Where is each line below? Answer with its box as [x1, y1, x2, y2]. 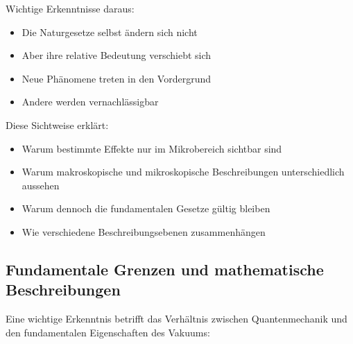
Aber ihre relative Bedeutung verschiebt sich [21, 48, 212, 62]
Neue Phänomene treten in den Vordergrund [21, 71, 212, 85]
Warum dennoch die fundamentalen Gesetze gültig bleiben [21, 201, 270, 216]
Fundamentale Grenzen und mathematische [6, 258, 324, 279]
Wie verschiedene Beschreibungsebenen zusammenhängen [21, 224, 266, 239]
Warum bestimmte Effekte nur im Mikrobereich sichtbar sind [21, 141, 282, 155]
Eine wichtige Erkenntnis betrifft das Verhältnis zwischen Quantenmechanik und [6, 311, 347, 326]
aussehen [21, 178, 60, 192]
